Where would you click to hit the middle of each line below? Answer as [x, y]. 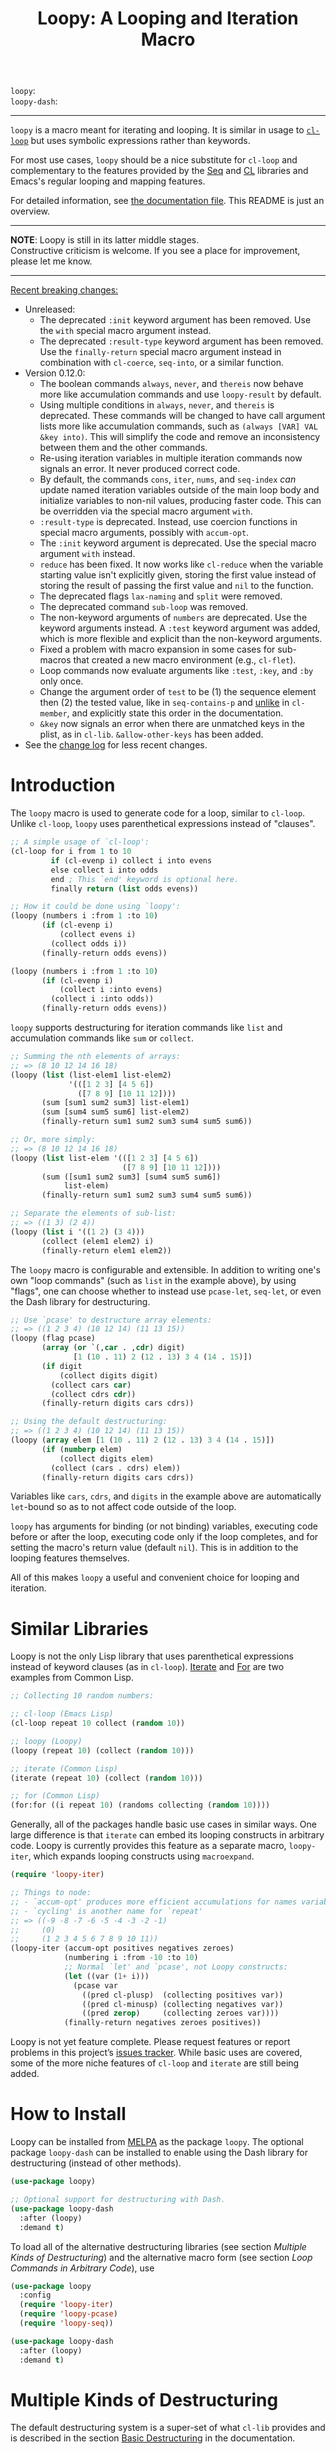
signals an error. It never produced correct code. [140, 469]
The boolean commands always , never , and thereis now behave [171, 384]
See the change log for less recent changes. [116, 745]
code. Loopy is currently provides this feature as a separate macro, [148, 1846]
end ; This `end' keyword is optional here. [145, 879]
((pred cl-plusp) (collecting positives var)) [182, 1995]
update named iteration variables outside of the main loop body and [179, 490]
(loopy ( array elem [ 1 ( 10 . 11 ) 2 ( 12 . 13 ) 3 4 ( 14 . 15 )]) [142, 1440]
